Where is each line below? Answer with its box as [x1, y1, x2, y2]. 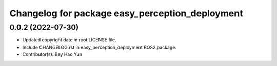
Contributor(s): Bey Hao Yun [22, 51, 82, 57]
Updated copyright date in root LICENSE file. [22, 37, 116, 43]
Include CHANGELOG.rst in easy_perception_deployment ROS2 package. [22, 44, 177, 50]
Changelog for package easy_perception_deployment [9, 8, 243, 19]
